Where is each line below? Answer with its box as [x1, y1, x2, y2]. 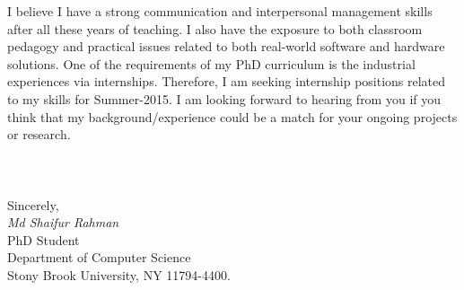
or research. [7, 125, 71, 144]
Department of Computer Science [7, 248, 191, 267]
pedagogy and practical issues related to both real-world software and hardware [7, 37, 445, 56]
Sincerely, [7, 195, 59, 214]
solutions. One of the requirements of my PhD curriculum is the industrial [7, 54, 416, 73]
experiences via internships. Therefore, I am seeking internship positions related [7, 72, 446, 91]
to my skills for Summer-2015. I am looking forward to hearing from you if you [7, 89, 442, 108]
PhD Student [7, 230, 80, 249]
